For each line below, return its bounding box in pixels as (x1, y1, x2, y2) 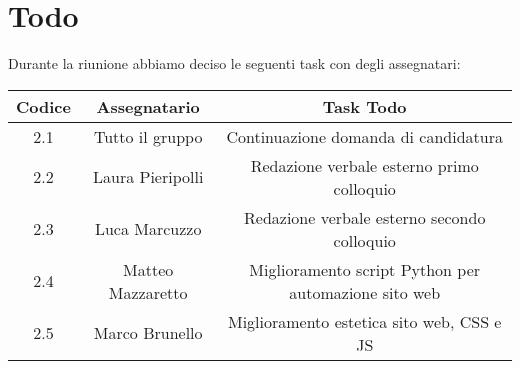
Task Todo (322, 94, 407, 118)
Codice (16, 94, 71, 118)
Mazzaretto (108, 280, 188, 304)
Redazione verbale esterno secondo (244, 205, 486, 229)
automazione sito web (289, 280, 441, 304)
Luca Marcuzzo (94, 217, 202, 241)
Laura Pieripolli (93, 165, 204, 189)
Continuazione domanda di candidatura (226, 124, 503, 148)
